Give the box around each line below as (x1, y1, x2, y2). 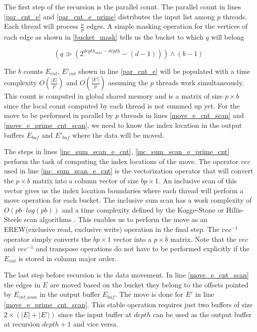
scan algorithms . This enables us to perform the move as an (24, 214, 207, 224)
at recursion (4, 319, 40, 329)
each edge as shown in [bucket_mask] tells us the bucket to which (4, 32, 204, 42)
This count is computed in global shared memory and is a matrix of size (4, 91, 223, 101)
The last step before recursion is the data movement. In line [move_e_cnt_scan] (4, 270, 249, 280)
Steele (4, 214, 22, 224)
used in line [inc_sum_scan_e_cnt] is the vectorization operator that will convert (4, 166, 254, 176)
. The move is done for (115, 289, 184, 299)
